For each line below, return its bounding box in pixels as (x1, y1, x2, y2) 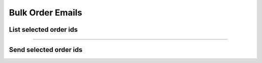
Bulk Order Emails (9, 7, 82, 18)
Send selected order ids (9, 46, 82, 54)
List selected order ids (9, 25, 78, 34)
